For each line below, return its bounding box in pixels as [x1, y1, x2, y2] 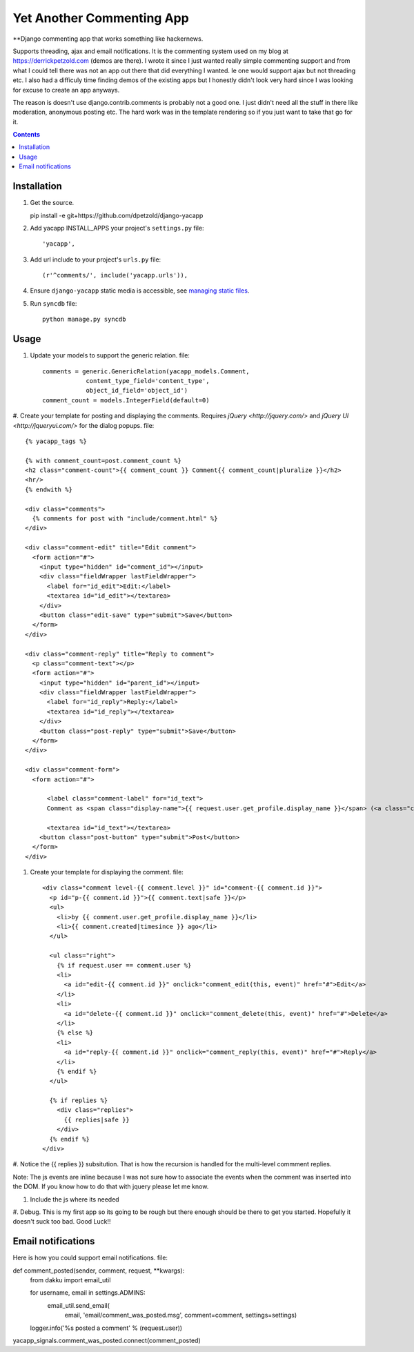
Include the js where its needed [30, 1195, 120, 1204]
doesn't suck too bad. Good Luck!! [12, 1217, 111, 1226]
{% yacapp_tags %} [25, 437, 88, 445]
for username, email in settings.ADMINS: [30, 1289, 146, 1297]
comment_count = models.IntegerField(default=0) [42, 396, 210, 404]
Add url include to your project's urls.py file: [30, 255, 161, 264]
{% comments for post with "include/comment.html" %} [32, 515, 218, 522]
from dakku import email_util [30, 1276, 111, 1284]
